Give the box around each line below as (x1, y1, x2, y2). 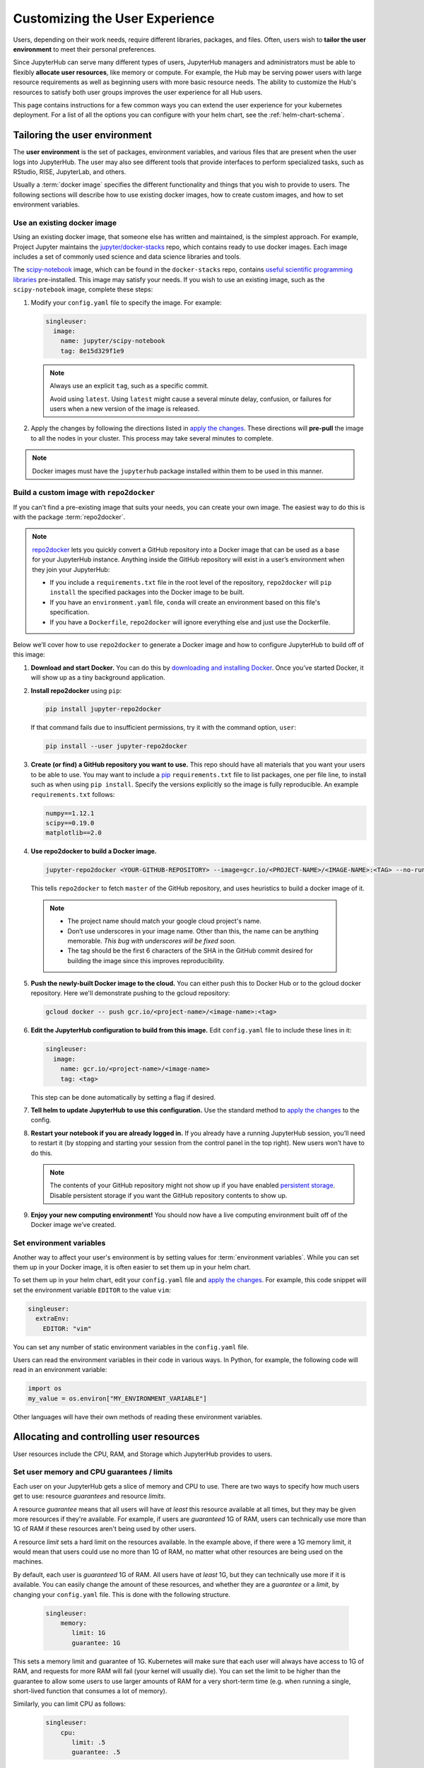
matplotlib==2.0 (45, 829, 102, 837)
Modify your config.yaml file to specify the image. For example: (30, 298, 222, 307)
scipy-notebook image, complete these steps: (13, 285, 153, 293)
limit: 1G (71, 1629, 106, 1637)
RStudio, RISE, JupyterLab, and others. (13, 167, 126, 176)
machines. (13, 1557, 44, 1566)
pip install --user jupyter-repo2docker (45, 743, 187, 750)
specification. (49, 608, 90, 617)
